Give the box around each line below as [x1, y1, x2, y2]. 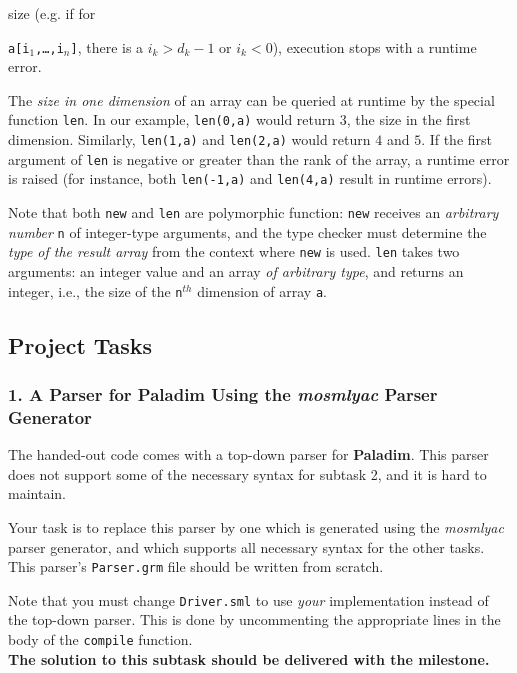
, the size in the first [346, 109, 471, 130]
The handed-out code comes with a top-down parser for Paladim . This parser [8, 444, 489, 465]
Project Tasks [8, 329, 153, 360]
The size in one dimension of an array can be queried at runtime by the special [8, 89, 495, 110]
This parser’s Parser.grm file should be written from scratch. [8, 556, 384, 577]
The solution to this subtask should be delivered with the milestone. [8, 648, 490, 669]
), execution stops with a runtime [272, 36, 477, 57]
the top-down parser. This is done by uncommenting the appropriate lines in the [8, 609, 501, 630]
